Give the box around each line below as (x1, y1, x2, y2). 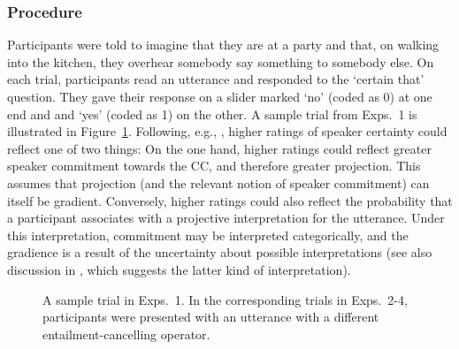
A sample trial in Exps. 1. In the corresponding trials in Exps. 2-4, (42, 290, 408, 308)
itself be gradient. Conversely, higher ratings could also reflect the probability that (7, 191, 453, 209)
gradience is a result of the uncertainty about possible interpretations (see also (7, 243, 432, 262)
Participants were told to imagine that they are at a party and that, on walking (7, 35, 440, 54)
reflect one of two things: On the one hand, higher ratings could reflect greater (7, 139, 432, 157)
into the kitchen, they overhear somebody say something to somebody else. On (7, 52, 434, 71)
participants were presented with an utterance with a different (42, 307, 379, 326)
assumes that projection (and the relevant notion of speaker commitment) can (7, 173, 430, 192)
